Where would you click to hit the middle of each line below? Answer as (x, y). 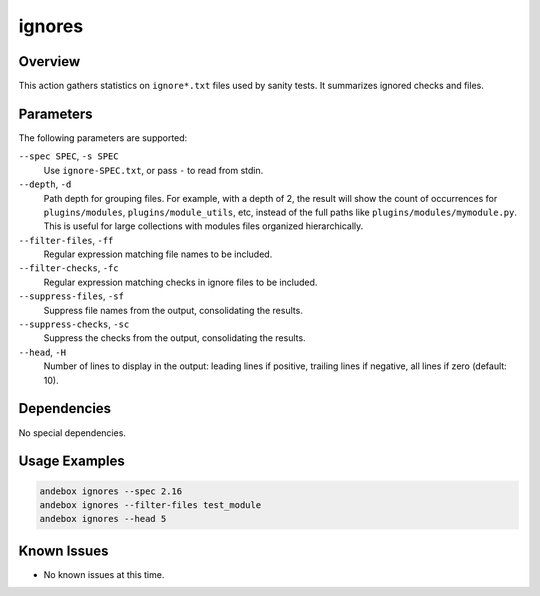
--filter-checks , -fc (68, 268)
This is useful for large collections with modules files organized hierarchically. (203, 226)
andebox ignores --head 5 (103, 519)
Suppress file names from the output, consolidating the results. (173, 310)
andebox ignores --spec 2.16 (111, 491)
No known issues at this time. (104, 574)
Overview (49, 61)
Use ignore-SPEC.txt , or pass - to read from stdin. (153, 170)
